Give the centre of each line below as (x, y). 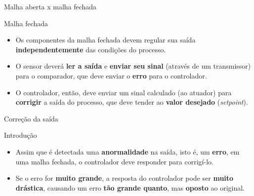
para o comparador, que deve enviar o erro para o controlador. (111, 75)
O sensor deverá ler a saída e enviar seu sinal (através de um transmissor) (133, 66)
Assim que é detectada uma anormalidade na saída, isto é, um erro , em (127, 151)
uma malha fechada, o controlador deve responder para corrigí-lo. (114, 161)
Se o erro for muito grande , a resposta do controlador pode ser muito (125, 178)
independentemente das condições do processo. (91, 49)
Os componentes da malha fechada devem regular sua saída (106, 40)
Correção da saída (31, 118)
